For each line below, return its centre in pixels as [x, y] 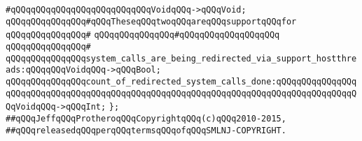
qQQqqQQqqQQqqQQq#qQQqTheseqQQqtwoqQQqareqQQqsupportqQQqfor [151, 21]
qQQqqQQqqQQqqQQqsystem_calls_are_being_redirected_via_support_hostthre [181, 58]
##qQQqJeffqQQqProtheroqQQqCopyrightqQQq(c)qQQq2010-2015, [146, 118]
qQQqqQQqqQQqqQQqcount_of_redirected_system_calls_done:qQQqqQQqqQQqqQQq [181, 81]
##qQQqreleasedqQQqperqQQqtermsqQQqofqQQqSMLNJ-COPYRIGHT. [146, 130]
